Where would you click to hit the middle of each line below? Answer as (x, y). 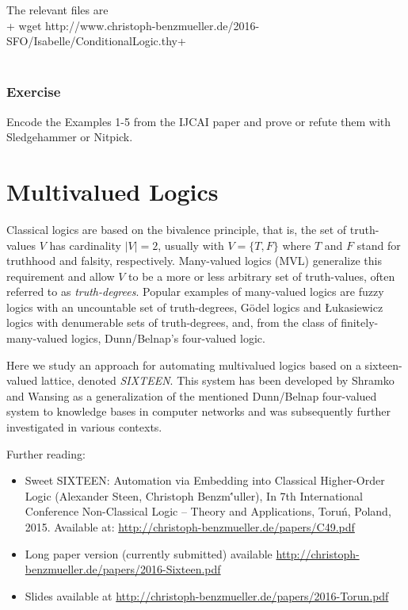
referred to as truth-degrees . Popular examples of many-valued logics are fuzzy (195, 292)
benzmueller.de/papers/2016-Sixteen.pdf (123, 569)
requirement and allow (61, 276)
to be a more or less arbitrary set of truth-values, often (262, 276)
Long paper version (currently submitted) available (149, 553)
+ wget (24, 25)
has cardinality (85, 245)
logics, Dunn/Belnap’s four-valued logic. (168, 338)
